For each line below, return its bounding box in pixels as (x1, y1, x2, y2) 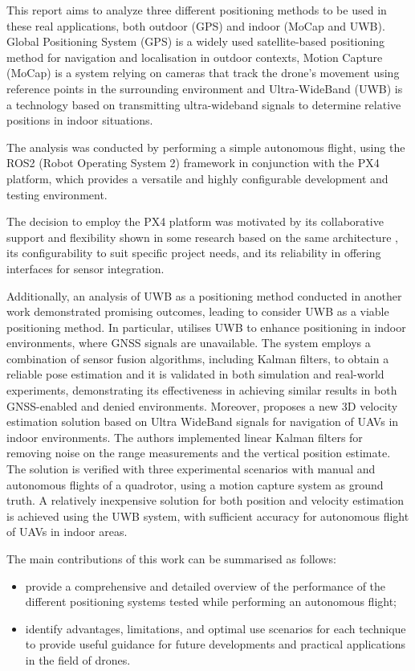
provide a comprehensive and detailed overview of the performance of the (25, 577, 386, 594)
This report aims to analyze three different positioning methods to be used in (6, 2, 387, 18)
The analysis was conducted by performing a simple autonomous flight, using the (6, 138, 405, 155)
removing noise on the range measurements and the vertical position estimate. (6, 444, 391, 461)
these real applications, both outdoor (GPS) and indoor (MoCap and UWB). (6, 17, 385, 34)
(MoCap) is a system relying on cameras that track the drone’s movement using (6, 64, 400, 81)
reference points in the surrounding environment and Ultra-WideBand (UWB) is (6, 80, 403, 96)
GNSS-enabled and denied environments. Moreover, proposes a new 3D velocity (6, 397, 398, 414)
